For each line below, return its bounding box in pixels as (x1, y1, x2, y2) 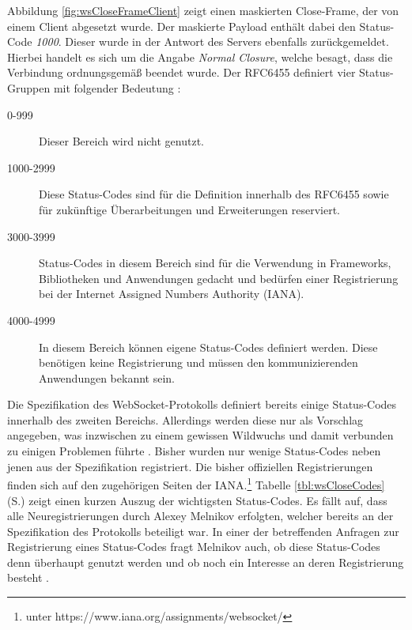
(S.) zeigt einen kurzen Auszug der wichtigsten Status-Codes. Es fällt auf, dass (7, 492, 387, 508)
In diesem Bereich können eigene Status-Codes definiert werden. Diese (39, 338, 378, 355)
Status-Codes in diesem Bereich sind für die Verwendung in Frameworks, (39, 255, 391, 271)
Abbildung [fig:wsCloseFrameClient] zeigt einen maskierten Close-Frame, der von (7, 2, 399, 18)
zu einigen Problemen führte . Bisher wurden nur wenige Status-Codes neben (7, 443, 381, 459)
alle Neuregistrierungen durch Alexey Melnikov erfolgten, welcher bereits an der (7, 507, 394, 524)
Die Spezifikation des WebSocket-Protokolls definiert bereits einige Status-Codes (7, 396, 397, 413)
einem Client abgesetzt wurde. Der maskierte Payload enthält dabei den (7, 17, 356, 34)
